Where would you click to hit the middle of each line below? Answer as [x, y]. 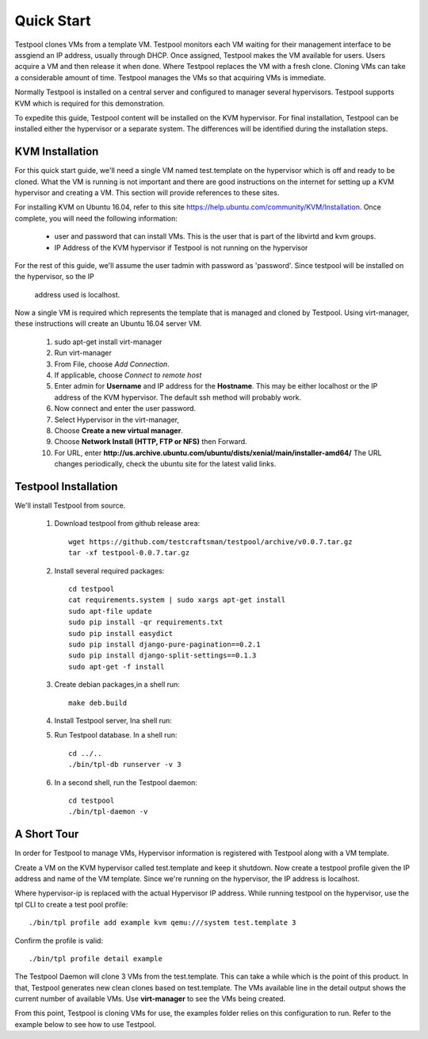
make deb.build [98, 703]
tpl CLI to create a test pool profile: [71, 904]
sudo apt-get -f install [117, 667]
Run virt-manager [83, 353]
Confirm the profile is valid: [59, 941]
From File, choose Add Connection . [112, 364]
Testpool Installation [66, 487]
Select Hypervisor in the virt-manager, [117, 420]
